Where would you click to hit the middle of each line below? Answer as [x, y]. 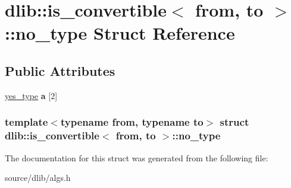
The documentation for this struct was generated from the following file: [137, 157]
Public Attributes [60, 70]
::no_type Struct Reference [120, 33]
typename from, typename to [132, 122]
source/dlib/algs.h [38, 178]
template [26, 122]
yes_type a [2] [31, 95]
